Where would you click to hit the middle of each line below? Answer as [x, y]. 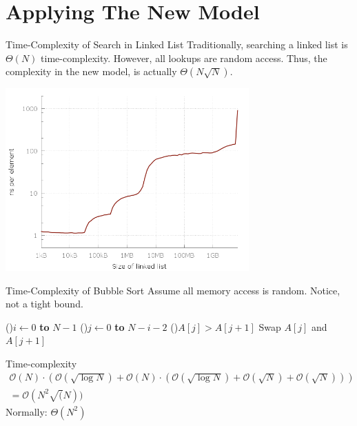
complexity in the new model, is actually [91, 71]
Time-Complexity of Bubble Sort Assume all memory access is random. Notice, [173, 290]
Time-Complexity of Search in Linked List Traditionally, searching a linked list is [177, 44]
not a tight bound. [44, 304]
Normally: [27, 411]
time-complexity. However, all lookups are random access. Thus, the [184, 58]
